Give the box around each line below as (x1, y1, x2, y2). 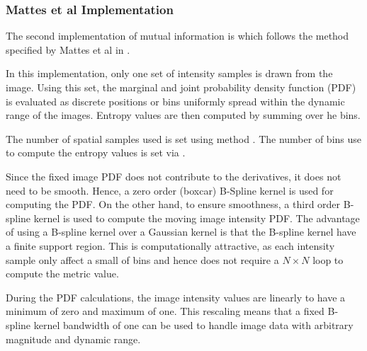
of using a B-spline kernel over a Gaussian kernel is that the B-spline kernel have (6, 224, 356, 239)
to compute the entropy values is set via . (6, 145, 186, 160)
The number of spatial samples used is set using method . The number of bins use (6, 131, 362, 146)
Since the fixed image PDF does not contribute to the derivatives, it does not (6, 168, 341, 183)
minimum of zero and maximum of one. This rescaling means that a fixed (6, 304, 324, 318)
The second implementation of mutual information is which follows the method (6, 28, 349, 43)
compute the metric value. (6, 266, 119, 281)
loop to (312, 252, 344, 267)
